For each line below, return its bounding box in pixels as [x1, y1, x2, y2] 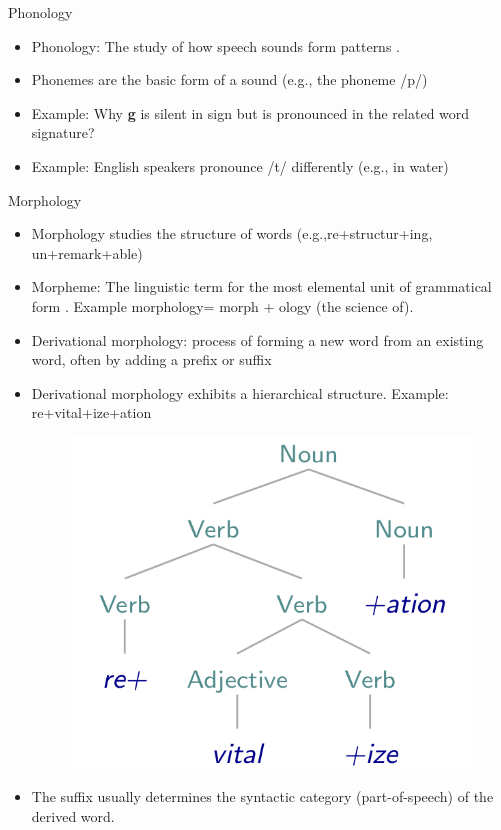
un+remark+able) [31, 242, 143, 263]
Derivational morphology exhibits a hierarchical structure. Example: [31, 382, 449, 403]
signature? [31, 122, 95, 143]
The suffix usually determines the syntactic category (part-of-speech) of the [31, 786, 494, 807]
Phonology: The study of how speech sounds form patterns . [31, 35, 400, 56]
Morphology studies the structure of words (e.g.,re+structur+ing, [31, 223, 433, 244]
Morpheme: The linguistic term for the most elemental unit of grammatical [31, 276, 492, 297]
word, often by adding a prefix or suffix [31, 349, 272, 370]
